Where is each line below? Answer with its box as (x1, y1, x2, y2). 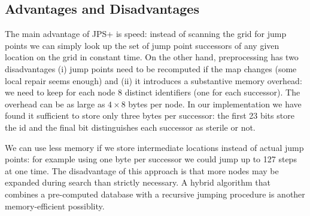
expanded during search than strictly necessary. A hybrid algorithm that (5, 176, 271, 189)
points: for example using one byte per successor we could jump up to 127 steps (5, 153, 297, 165)
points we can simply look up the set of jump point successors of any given (5, 39, 279, 51)
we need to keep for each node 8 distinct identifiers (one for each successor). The (5, 86, 300, 98)
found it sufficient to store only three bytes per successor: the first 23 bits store (5, 109, 294, 122)
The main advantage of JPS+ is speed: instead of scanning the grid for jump (5, 27, 287, 40)
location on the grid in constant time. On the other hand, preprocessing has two (5, 51, 299, 63)
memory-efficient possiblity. (5, 199, 105, 212)
